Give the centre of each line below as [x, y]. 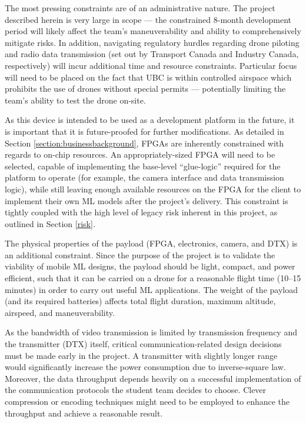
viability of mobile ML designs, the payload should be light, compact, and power [150, 266]
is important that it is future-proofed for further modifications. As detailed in [144, 131]
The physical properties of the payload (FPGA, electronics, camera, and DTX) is [151, 243]
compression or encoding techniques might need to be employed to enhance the [147, 401]
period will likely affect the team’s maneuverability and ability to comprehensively [153, 31]
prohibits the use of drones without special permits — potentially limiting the [145, 89]
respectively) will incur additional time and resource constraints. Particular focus [151, 65]
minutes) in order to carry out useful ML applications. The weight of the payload [151, 289]
